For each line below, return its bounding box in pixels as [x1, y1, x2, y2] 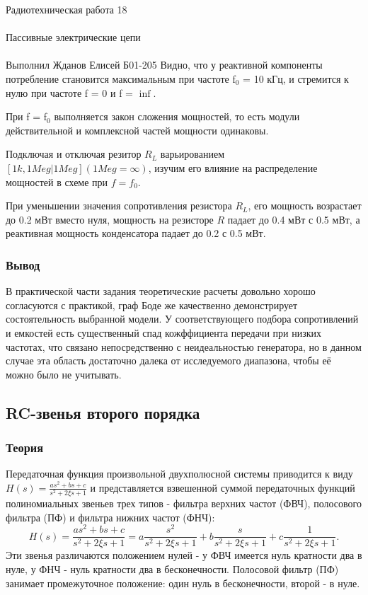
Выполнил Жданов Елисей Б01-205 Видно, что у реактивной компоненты [6, 57, 323, 72]
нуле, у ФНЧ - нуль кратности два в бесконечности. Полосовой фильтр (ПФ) [6, 561, 339, 576]
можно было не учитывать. [6, 366, 122, 381]
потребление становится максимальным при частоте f [6, 71, 236, 86]
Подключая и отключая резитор [6, 146, 142, 161]
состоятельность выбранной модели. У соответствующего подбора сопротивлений [6, 311, 359, 326]
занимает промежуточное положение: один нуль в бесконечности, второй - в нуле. [6, 575, 360, 590]
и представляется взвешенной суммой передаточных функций [90, 480, 355, 495]
